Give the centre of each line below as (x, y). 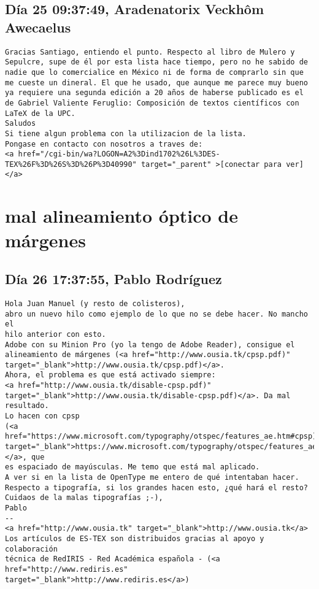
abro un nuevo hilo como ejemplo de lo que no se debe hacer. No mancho (156, 314)
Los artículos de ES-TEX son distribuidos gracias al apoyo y (135, 538)
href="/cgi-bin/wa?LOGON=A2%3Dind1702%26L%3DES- (119, 154)
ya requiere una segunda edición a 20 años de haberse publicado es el (154, 93)
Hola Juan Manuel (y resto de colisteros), (95, 303)
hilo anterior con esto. (56, 334)
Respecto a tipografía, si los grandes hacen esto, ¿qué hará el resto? (156, 487)
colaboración (31, 549)
